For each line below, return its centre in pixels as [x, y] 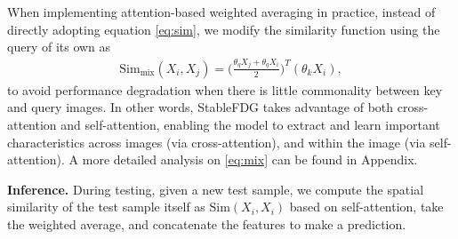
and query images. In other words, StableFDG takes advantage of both [201, 107]
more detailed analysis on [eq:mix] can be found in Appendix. [250, 159]
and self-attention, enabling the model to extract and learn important [250, 124]
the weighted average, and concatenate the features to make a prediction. [207, 223]
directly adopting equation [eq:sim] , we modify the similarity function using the [224, 29]
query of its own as [59, 47]
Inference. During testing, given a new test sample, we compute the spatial [216, 189]
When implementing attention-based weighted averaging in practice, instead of [221, 12]
